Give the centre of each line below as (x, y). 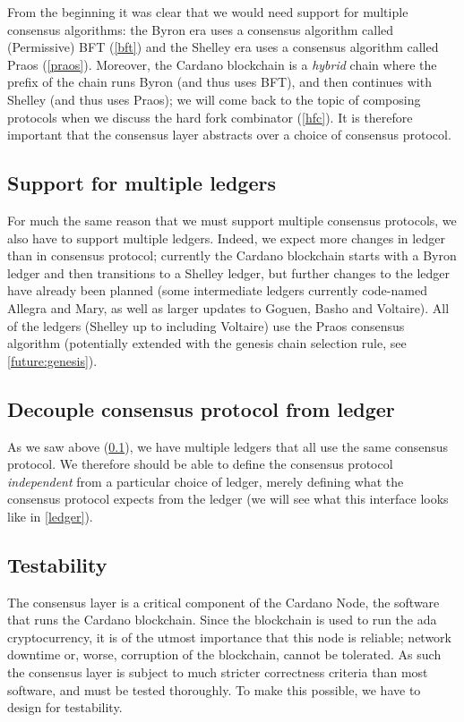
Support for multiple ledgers (142, 183)
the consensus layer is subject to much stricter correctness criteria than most (218, 672)
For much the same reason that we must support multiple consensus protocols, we (232, 220)
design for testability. (65, 707)
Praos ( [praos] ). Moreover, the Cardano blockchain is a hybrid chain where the (222, 64)
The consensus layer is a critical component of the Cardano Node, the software (223, 602)
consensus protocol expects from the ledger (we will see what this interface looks (228, 499)
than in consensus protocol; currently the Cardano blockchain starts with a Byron (232, 255)
